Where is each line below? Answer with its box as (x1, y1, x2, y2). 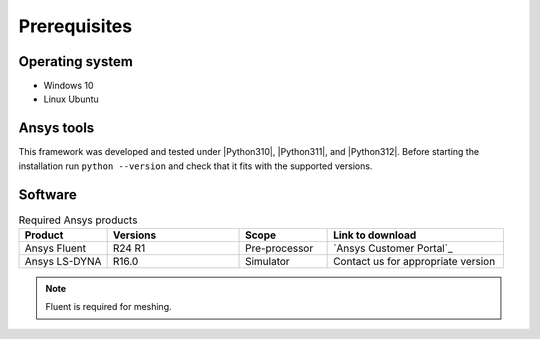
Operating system (18, 53, 134, 70)
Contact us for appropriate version (333, 255, 496, 269)
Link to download (333, 228, 417, 242)
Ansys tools (18, 120, 95, 137)
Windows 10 (43, 80, 94, 92)
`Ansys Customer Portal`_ (333, 241, 453, 255)
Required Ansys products (18, 213, 138, 227)
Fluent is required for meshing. (45, 301, 172, 313)
